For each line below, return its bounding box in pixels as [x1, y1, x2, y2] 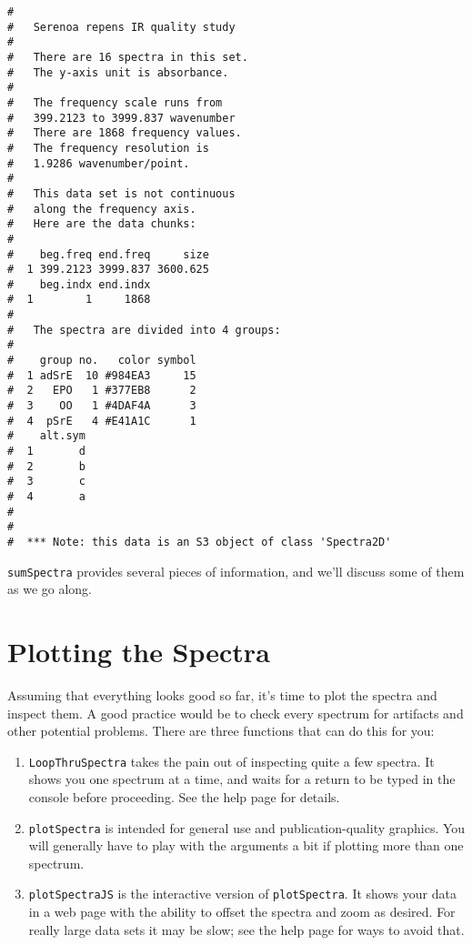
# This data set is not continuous [7, 186, 236, 200]
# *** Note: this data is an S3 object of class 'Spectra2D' [7, 535, 392, 548]
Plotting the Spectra [7, 633, 270, 670]
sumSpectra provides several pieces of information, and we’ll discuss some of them [7, 561, 465, 580]
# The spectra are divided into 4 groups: [7, 323, 281, 337]
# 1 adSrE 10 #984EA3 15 [7, 368, 196, 382]
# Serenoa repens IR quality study [7, 20, 236, 34]
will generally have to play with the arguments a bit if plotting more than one [28, 836, 464, 855]
